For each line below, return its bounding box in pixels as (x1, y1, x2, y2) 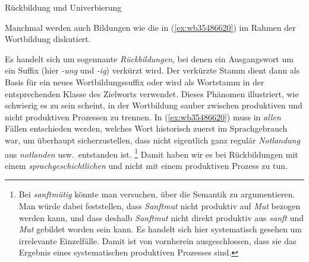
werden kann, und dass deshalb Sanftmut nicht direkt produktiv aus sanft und (18, 211, 304, 223)
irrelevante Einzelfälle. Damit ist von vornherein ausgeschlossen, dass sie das (18, 234, 297, 247)
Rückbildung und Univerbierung (5, 1, 122, 13)
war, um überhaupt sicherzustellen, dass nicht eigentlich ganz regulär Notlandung (5, 133, 300, 146)
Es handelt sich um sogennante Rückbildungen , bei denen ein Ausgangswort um (5, 52, 294, 65)
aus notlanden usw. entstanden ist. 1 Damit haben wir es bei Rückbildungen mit (5, 146, 298, 160)
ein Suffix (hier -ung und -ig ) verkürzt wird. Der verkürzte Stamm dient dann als (5, 64, 300, 76)
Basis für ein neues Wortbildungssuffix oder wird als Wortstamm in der (5, 75, 264, 88)
